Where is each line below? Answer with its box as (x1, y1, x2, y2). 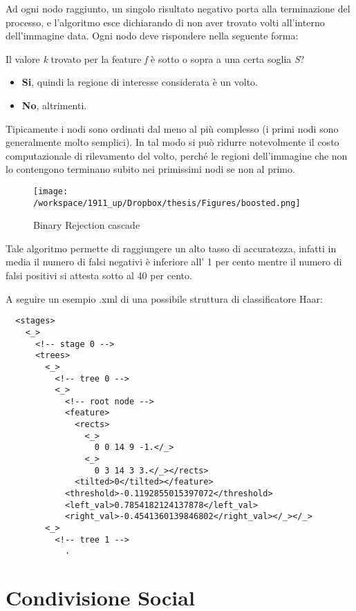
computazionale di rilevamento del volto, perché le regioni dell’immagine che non (6, 148, 348, 162)
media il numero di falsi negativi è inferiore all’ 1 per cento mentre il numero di (6, 254, 342, 269)
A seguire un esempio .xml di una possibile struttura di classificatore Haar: (6, 291, 323, 305)
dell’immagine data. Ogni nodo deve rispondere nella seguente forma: (6, 28, 299, 43)
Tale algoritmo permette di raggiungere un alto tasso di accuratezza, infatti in (6, 241, 337, 255)
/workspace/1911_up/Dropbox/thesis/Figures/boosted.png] (33, 198, 301, 208)
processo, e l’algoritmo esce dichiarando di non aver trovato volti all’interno (6, 15, 325, 29)
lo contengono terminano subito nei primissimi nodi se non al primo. (6, 162, 295, 176)
